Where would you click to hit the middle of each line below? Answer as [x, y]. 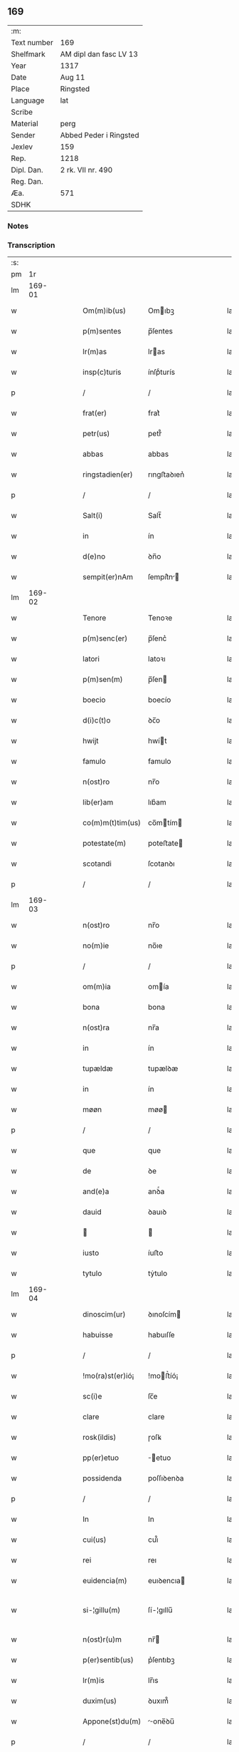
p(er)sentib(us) [108, 1660]
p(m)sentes [102, 331]
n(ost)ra [96, 1027]
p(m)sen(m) [103, 680]
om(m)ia [97, 987]
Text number [32, 42]
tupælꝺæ [163, 1069]
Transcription [31, 245]
